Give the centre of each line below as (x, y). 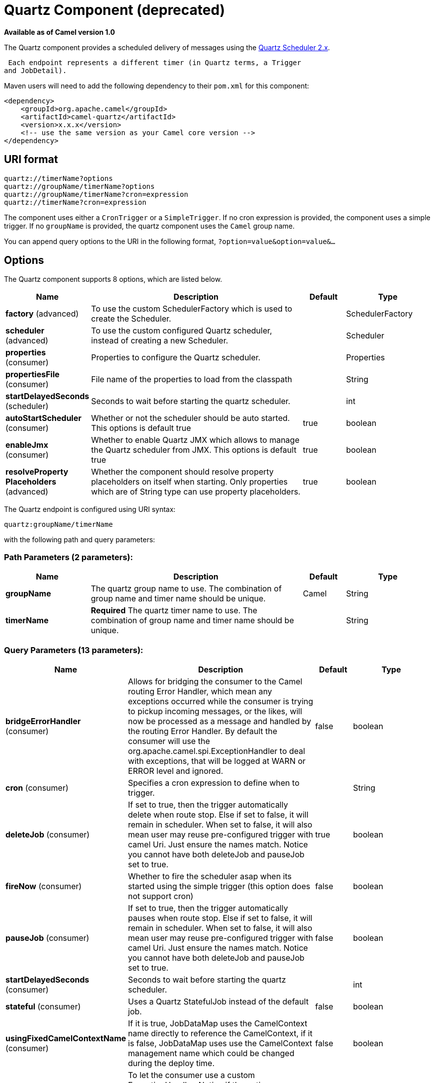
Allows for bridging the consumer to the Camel (215, 681)
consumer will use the (169, 741)
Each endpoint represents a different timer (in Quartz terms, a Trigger (155, 62)
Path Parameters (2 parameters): (69, 557)
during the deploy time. (171, 1063)
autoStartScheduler (43, 418)
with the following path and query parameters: (80, 540)
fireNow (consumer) (44, 886)
